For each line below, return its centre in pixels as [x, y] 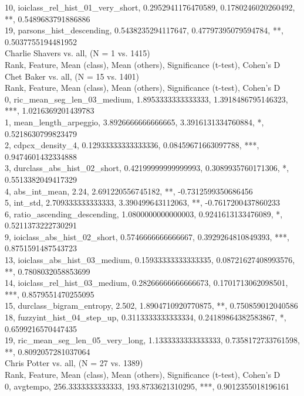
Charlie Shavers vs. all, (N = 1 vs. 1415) [77, 53]
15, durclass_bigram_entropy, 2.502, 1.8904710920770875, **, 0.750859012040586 [151, 305]
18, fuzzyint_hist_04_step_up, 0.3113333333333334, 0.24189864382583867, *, [146, 317]
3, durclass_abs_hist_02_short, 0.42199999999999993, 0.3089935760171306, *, [147, 168]
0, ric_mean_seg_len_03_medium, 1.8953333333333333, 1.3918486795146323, [146, 99]
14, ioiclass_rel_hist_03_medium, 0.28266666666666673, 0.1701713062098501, [146, 283]
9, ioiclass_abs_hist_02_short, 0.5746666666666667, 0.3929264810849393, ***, [147, 236]
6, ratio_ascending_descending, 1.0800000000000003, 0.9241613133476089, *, [144, 214]
